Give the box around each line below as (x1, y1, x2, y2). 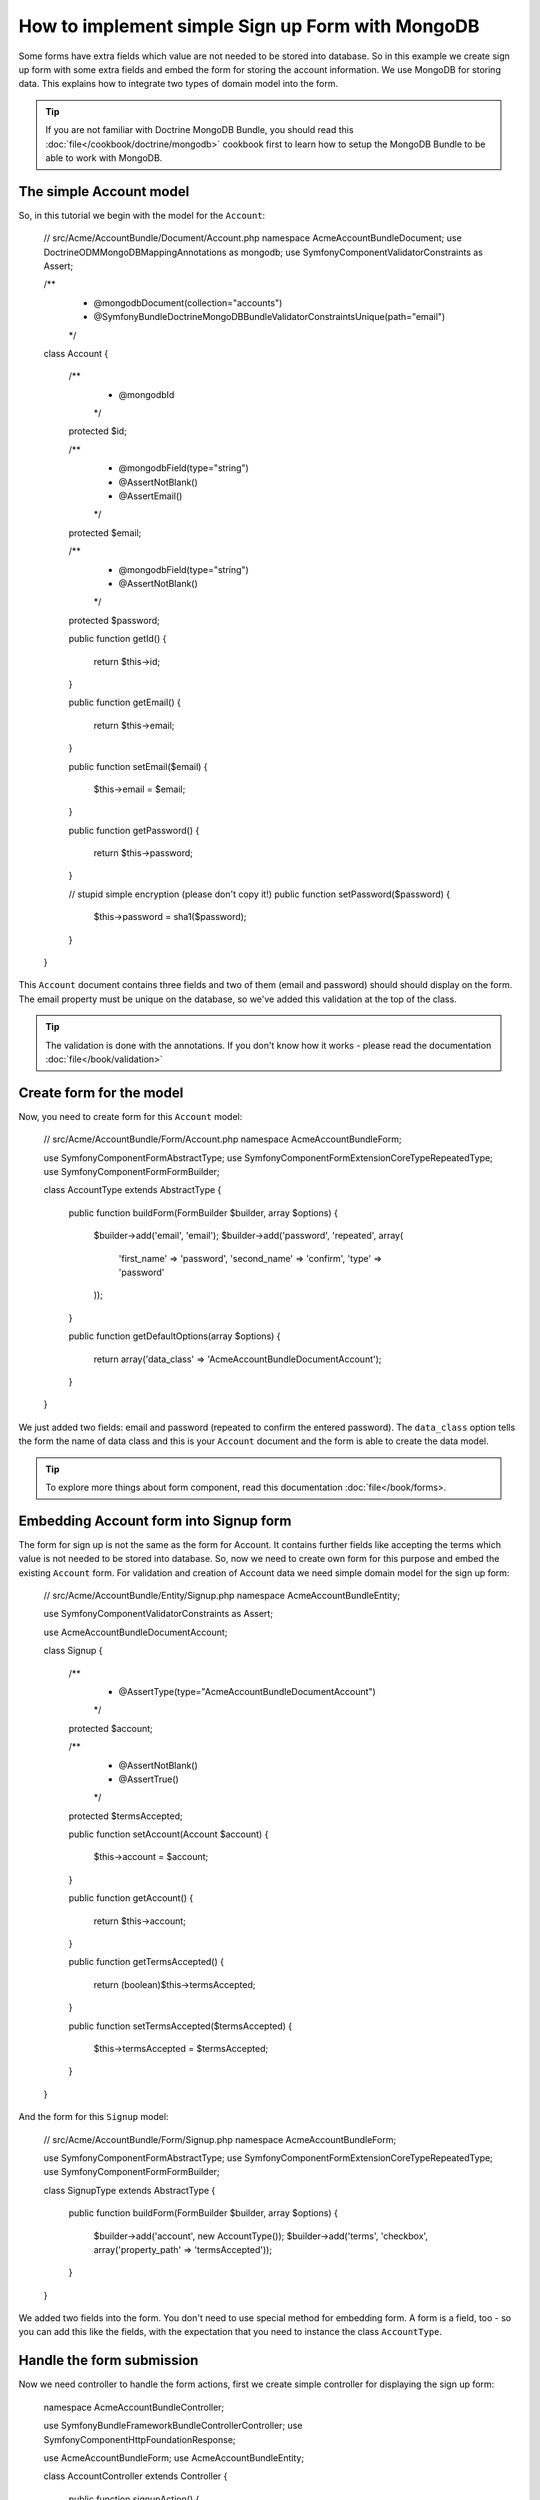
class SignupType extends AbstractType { (43, 2184, 216, 2196)
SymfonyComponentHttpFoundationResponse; (43, 2433, 236, 2445)
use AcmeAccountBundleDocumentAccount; (43, 1626, 228, 1638)
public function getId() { (68, 633, 167, 645)
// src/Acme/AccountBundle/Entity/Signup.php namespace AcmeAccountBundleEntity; (43, 1590, 400, 1601)
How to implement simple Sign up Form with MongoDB (18, 15, 480, 37)
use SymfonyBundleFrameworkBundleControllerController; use (43, 2420, 303, 2432)
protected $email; (68, 526, 142, 539)
